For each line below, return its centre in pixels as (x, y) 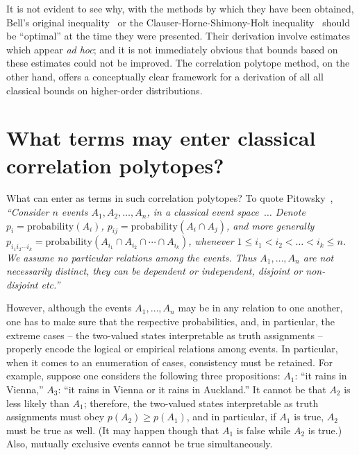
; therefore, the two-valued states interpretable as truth (201, 403)
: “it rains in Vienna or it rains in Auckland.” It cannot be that (192, 389)
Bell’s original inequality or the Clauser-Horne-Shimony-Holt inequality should (178, 22)
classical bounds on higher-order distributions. (105, 90)
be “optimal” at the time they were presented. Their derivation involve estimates (178, 36)
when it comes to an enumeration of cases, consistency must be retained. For (170, 362)
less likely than (38, 403)
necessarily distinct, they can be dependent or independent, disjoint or (155, 271)
